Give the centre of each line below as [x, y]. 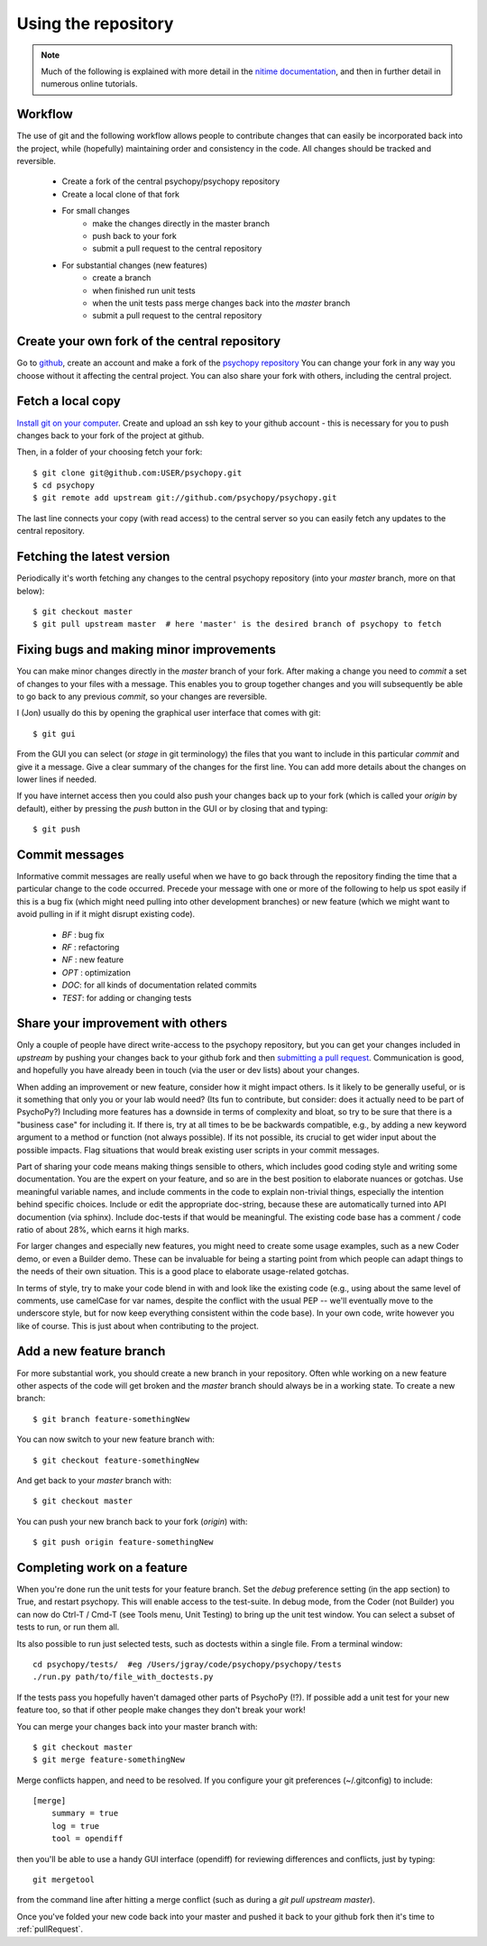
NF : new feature [93, 959]
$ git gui [54, 734]
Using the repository [95, 23]
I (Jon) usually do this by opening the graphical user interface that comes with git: [169, 713]
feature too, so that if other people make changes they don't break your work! [161, 1710]
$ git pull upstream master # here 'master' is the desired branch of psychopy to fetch [237, 624]
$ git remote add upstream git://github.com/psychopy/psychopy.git [185, 498]
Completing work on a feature [102, 1568]
